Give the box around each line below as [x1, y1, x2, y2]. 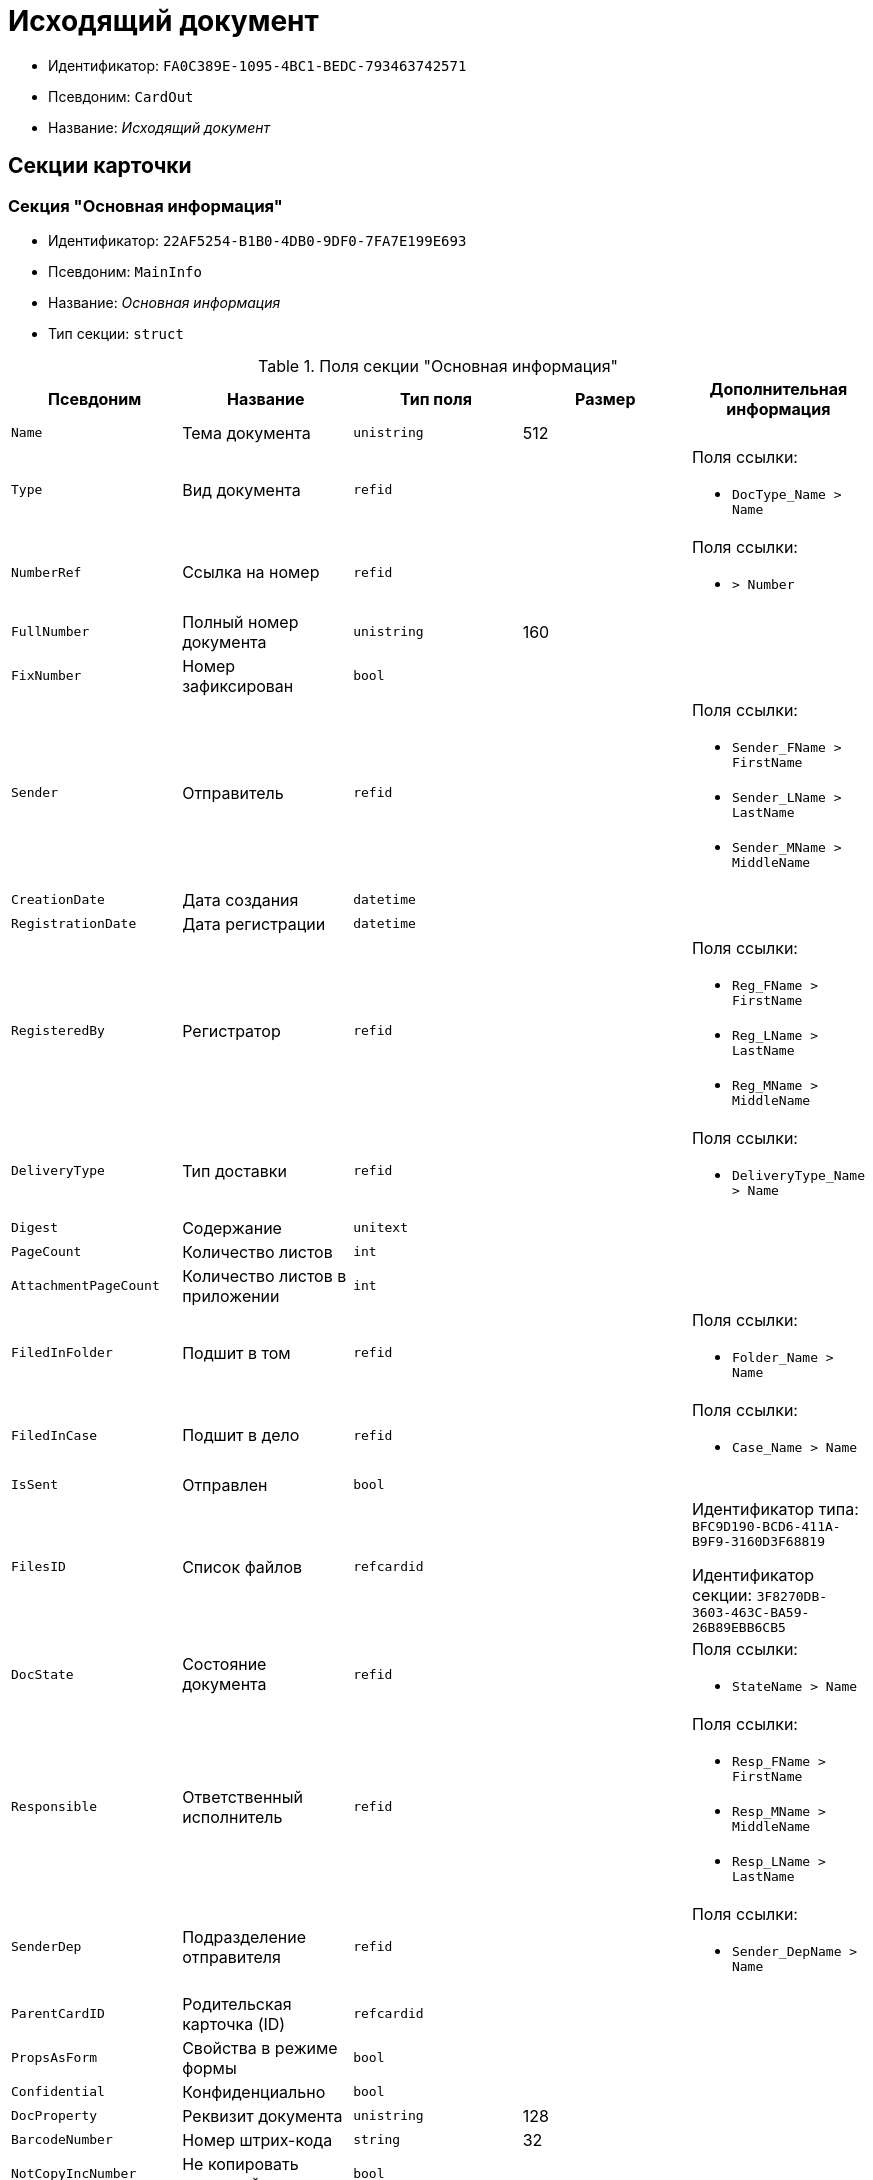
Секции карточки [8, 153, 192, 179]
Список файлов [182, 1556, 303, 1577]
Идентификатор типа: [691, 1498, 859, 1519]
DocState [11, 1666, 74, 1682]
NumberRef [11, 564, 82, 580]
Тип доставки [182, 1160, 287, 1181]
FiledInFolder [11, 1345, 113, 1361]
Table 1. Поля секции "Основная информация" [258, 355, 618, 376]
